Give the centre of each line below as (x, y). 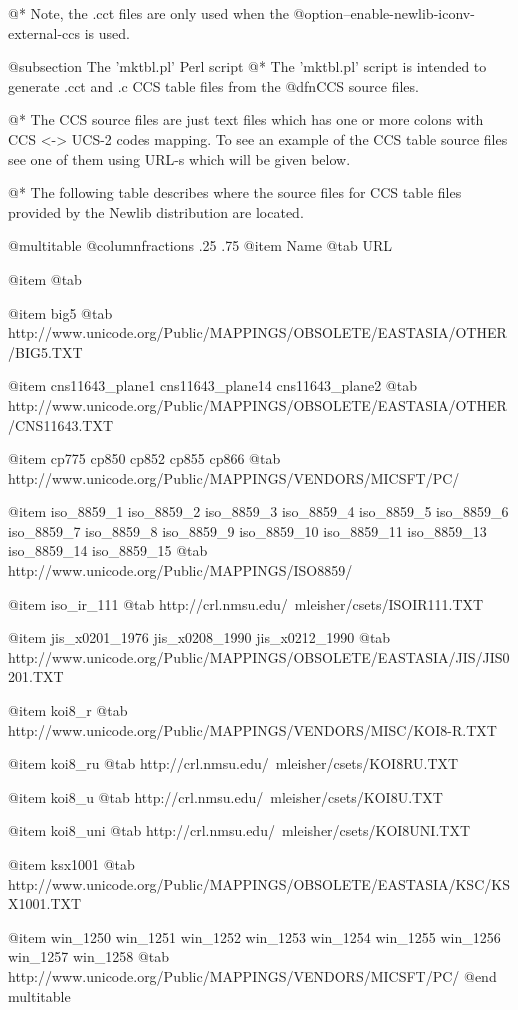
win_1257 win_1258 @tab (89, 956)
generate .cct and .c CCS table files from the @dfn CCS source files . (213, 85)
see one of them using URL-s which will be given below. (179, 158)
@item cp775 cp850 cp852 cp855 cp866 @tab (144, 458)
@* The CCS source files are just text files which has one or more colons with (246, 119)
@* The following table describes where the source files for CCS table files (235, 192)
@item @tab (45, 278)
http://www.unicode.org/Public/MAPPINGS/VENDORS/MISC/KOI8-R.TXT (252, 729)
